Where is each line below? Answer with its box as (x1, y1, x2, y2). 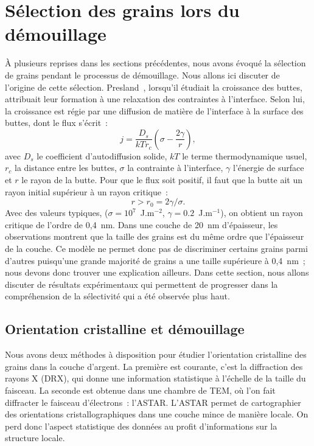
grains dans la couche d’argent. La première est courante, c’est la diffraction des (5, 360, 303, 372)
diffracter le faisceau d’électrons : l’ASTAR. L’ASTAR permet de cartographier (5, 395, 301, 408)
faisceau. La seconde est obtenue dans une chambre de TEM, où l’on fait (5, 383, 276, 396)
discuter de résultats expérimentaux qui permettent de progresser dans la (5, 277, 278, 290)
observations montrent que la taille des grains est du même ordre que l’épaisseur (5, 230, 304, 243)
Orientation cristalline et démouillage (5, 319, 245, 338)
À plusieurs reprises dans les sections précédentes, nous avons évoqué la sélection (5, 57, 306, 69)
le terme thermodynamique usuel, (182, 149, 307, 162)
